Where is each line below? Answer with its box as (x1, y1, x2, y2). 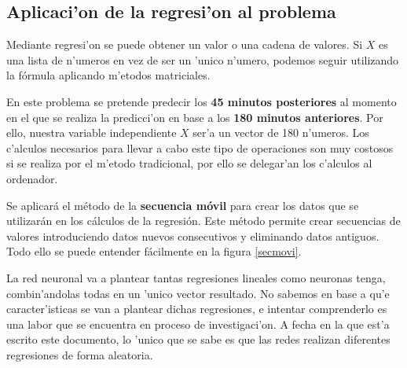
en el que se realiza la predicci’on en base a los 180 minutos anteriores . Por (6, 109, 383, 125)
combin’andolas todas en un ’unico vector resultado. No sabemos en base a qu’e (6, 285, 390, 301)
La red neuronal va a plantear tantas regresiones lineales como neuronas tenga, (6, 269, 386, 285)
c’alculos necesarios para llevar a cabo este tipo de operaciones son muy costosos (6, 139, 394, 156)
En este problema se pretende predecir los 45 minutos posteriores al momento (6, 93, 397, 109)
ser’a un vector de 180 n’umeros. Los (192, 124, 369, 141)
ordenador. (6, 170, 58, 186)
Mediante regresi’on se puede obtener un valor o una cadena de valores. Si (6, 36, 363, 53)
